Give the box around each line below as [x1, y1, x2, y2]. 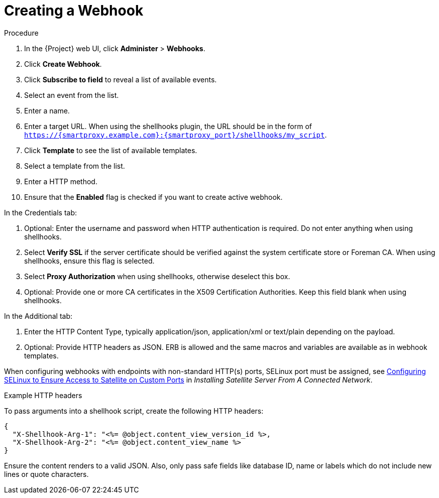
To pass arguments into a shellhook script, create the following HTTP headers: [4, 406, 264, 415]
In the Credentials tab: [4, 208, 77, 217]
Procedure [4, 28, 39, 37]
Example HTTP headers [4, 391, 82, 400]
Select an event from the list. [24, 90, 119, 99]
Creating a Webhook [4, 2, 144, 19]
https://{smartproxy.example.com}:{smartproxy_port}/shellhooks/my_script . [24, 130, 327, 139]
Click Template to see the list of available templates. [24, 146, 197, 155]
